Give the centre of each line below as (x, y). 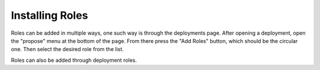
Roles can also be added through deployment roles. (74, 60)
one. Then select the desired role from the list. (67, 49)
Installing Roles (49, 15)
